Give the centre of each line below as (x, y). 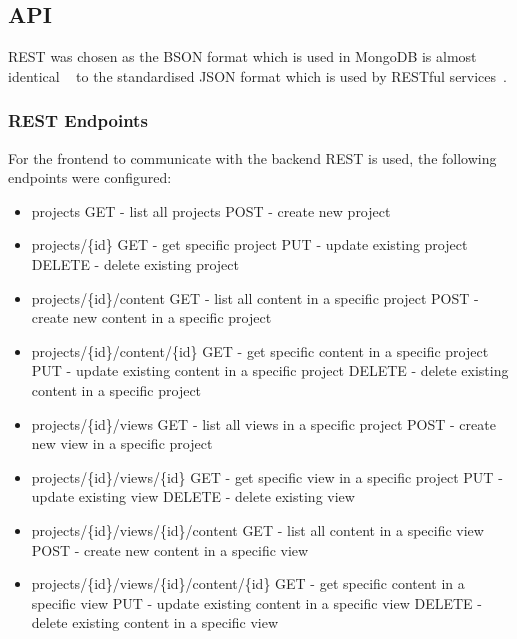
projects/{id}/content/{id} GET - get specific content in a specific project (260, 350)
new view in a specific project (122, 443)
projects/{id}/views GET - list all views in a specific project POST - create (263, 423)
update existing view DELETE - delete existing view (193, 496)
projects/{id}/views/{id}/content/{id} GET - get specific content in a (248, 583)
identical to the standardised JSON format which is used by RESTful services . (257, 75)
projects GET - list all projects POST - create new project (211, 210)
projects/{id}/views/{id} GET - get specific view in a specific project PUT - (267, 476)
